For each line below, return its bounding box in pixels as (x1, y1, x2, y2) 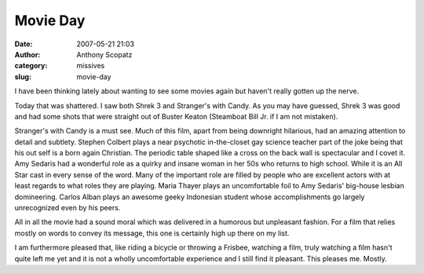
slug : (14, 71, 31, 82)
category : (14, 61, 48, 71)
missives (76, 61, 105, 71)
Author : (14, 49, 41, 59)
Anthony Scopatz (76, 49, 133, 59)
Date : (14, 39, 33, 49)
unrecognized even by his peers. (14, 203, 121, 213)
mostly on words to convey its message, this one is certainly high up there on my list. (14, 228, 290, 238)
